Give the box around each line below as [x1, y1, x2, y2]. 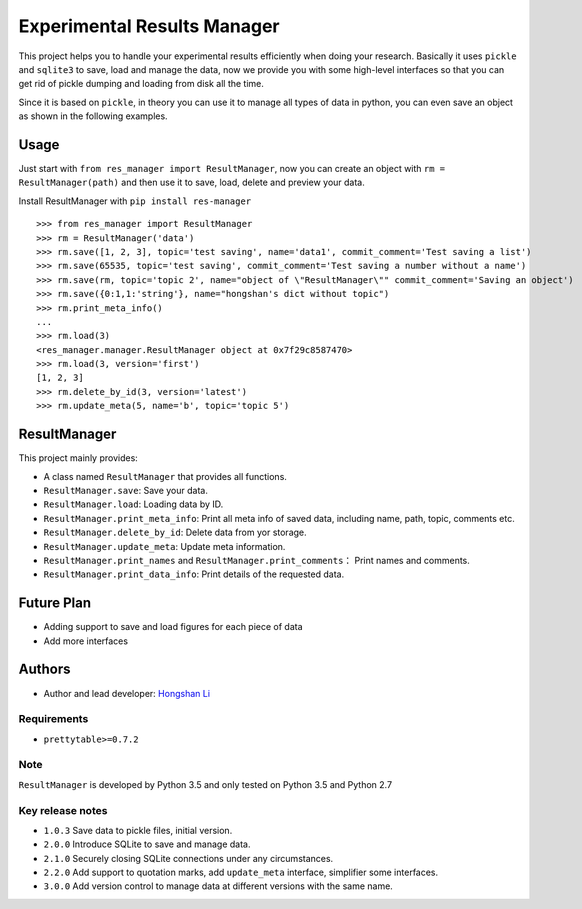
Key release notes [18, 803, 108, 817]
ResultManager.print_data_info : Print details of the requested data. [43, 568, 345, 580]
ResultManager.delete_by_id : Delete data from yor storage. [43, 526, 307, 539]
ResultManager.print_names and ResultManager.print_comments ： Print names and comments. [43, 554, 470, 566]
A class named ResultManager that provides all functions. [43, 470, 287, 482]
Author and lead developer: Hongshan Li [43, 687, 210, 699]
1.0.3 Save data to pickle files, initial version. [43, 824, 233, 836]
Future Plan [18, 595, 92, 612]
